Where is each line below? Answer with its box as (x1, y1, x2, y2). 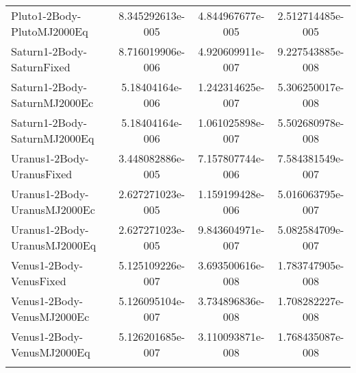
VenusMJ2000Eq (11, 344, 90, 360)
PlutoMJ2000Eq (11, 23, 88, 39)
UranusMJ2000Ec (11, 202, 95, 217)
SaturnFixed (11, 59, 71, 75)
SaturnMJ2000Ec (11, 95, 94, 110)
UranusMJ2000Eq (11, 237, 97, 253)
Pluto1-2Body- (11, 8, 81, 23)
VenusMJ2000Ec (11, 309, 90, 324)
